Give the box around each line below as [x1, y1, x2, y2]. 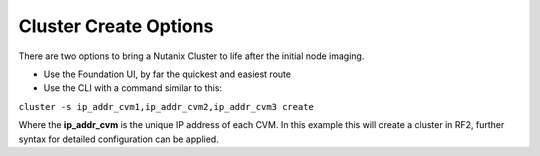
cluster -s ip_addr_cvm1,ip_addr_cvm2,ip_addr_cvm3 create [18, 101, 315, 112]
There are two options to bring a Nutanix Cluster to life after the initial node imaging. [18, 50, 365, 62]
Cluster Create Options [18, 15, 214, 37]
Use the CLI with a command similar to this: [43, 82, 223, 94]
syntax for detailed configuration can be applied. [18, 133, 219, 145]
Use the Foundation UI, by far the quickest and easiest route [43, 68, 292, 80]
